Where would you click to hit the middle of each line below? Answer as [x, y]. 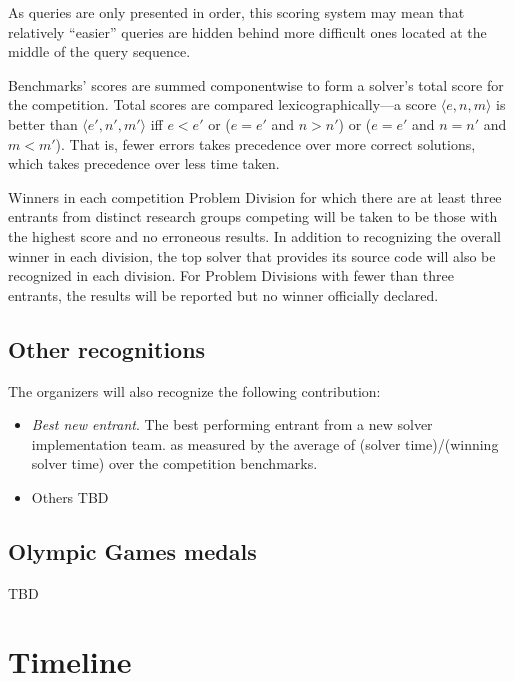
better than [43, 123]
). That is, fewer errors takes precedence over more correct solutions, [265, 143]
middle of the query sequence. [99, 51]
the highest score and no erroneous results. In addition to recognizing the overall [254, 235]
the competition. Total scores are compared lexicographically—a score [222, 104]
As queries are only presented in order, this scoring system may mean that [236, 12]
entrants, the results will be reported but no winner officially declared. [223, 294]
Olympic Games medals [132, 550]
